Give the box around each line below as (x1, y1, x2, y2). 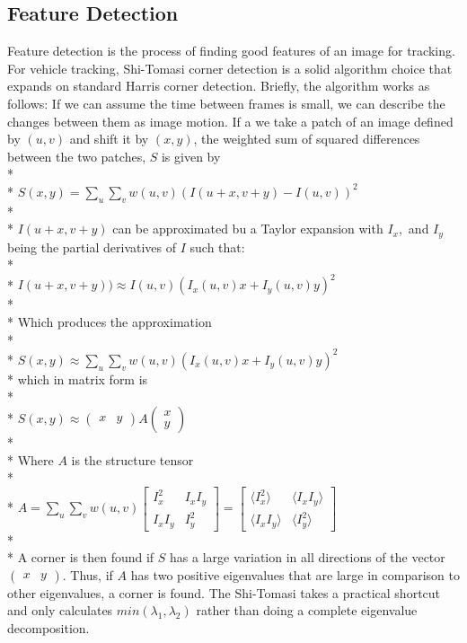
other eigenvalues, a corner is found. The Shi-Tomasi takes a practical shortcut (7, 583, 441, 602)
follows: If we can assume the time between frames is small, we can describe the (7, 93, 445, 112)
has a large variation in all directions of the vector (170, 548, 445, 567)
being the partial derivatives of (7, 237, 177, 256)
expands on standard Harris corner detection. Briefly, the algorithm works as (7, 76, 430, 95)
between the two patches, (7, 146, 146, 165)
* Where (7, 450, 54, 469)
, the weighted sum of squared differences (193, 129, 420, 148)
